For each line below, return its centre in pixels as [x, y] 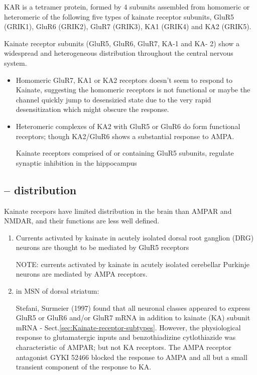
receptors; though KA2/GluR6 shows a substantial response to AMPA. [125, 136]
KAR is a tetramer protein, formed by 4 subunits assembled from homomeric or [127, 7]
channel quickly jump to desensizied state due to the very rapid [113, 99]
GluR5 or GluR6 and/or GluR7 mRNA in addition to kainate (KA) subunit [133, 318]
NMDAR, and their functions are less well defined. [82, 221]
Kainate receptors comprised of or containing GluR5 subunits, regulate [125, 153]
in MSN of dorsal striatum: [57, 291]
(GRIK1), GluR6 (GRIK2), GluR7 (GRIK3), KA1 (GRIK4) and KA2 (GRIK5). [128, 26]
